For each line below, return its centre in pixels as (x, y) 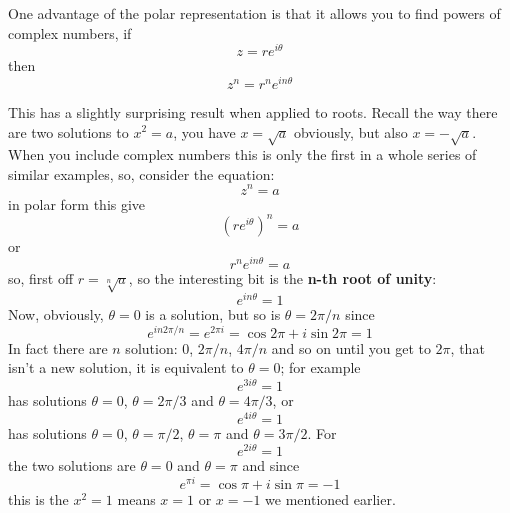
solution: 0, (159, 347)
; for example (320, 367)
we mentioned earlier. (330, 499)
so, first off (41, 278)
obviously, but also (350, 131)
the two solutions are (72, 465)
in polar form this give (77, 203)
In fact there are (58, 347)
